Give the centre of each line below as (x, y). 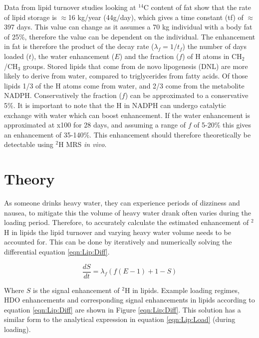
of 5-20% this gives (223, 125)
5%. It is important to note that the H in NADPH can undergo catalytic (115, 105)
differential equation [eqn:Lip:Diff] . (57, 251)
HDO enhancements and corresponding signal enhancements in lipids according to (129, 300)
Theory (29, 179)
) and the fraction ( (149, 56)
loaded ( (16, 56)
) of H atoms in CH (212, 56)
